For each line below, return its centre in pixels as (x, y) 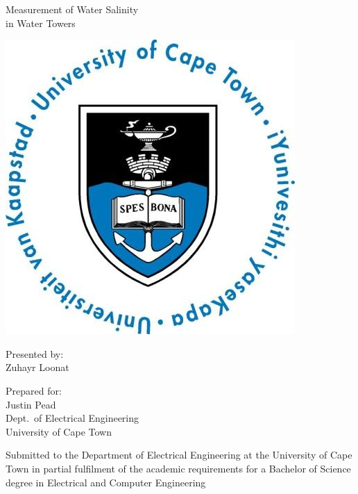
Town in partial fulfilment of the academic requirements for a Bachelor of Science (178, 468)
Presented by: (35, 353)
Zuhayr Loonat (37, 367)
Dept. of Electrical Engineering (73, 418)
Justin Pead (31, 404)
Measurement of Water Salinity (72, 9)
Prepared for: (34, 390)
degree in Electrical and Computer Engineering (106, 482)
